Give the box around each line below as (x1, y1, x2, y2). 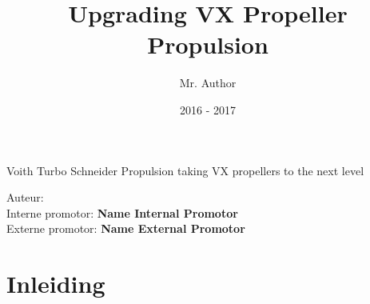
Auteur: (6, 189, 44, 206)
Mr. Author (179, 74, 237, 91)
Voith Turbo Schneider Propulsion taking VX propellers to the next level (6, 162, 364, 178)
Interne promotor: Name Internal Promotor (6, 204, 238, 221)
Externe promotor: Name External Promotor (6, 220, 245, 237)
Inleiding (6, 267, 105, 300)
